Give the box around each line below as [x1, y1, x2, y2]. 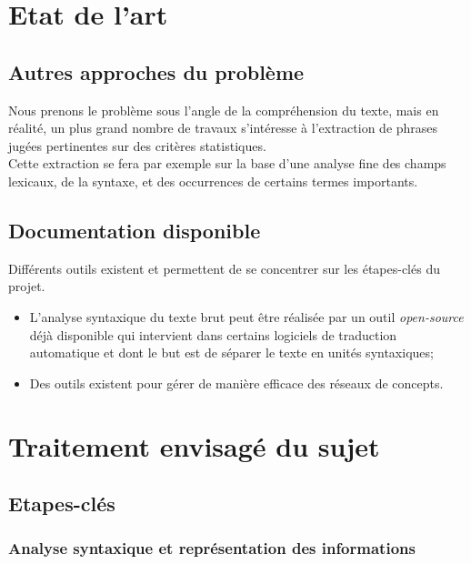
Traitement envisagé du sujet [8, 427, 380, 464]
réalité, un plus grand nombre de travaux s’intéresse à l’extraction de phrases [8, 118, 438, 137]
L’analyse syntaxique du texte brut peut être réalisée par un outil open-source [29, 307, 464, 326]
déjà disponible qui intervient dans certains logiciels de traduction [29, 325, 397, 344]
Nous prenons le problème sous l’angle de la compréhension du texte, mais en [8, 100, 439, 119]
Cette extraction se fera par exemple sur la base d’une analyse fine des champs [8, 154, 446, 173]
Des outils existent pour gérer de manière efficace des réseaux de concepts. [29, 373, 444, 392]
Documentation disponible [8, 216, 261, 244]
